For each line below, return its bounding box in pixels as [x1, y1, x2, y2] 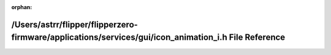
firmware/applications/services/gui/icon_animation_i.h [11, 32, 227, 43]
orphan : [11, 4, 32, 10]
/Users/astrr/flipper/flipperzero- [11, 19, 138, 30]
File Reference [229, 32, 286, 43]
